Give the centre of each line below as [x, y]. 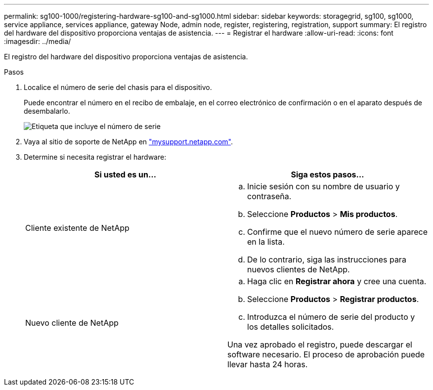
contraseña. [269, 196]
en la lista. [266, 242]
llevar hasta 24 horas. [268, 364]
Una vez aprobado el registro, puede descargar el [320, 345]
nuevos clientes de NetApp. [299, 269]
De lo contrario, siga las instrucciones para [327, 260]
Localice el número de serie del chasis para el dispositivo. [118, 87]
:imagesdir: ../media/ [38, 41]
